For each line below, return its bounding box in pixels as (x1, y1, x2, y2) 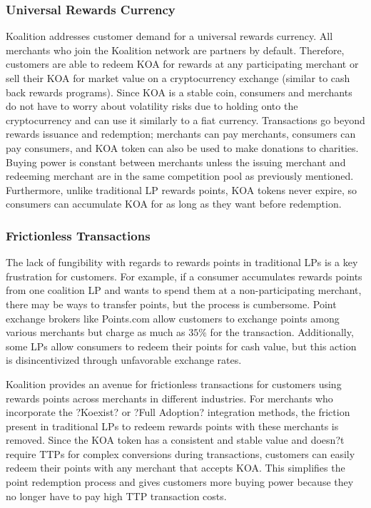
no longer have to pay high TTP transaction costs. (6, 488, 227, 503)
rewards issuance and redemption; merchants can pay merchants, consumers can (6, 126, 356, 141)
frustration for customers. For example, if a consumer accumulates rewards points (6, 268, 362, 283)
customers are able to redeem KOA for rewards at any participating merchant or (6, 56, 359, 71)
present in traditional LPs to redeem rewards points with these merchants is (6, 418, 339, 433)
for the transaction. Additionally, (210, 325, 354, 340)
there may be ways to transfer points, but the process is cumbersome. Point (6, 296, 337, 311)
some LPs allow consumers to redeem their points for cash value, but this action (6, 338, 357, 353)
